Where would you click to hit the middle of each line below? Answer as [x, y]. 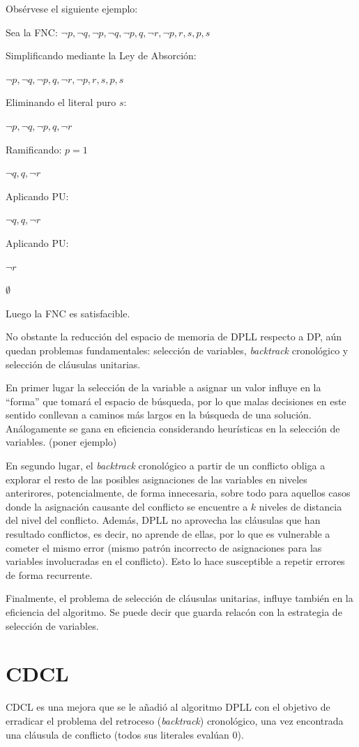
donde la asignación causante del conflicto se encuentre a [127, 506]
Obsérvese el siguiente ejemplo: [72, 8]
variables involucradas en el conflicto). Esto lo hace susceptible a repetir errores [175, 561]
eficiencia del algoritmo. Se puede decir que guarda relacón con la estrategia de [174, 612]
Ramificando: [34, 149]
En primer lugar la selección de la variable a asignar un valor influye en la [163, 387]
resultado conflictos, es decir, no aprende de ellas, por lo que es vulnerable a [168, 534]
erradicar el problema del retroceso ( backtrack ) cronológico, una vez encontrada [175, 720]
